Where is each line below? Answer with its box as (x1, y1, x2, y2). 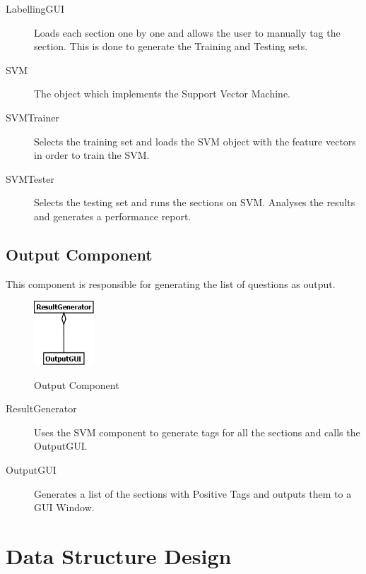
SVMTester (6, 171, 54, 186)
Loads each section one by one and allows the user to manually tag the (34, 25, 341, 40)
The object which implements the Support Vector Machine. (34, 86, 290, 101)
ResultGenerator (6, 401, 77, 416)
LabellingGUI (6, 1, 65, 16)
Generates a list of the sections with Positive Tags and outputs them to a (34, 486, 352, 501)
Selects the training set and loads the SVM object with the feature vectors (34, 133, 356, 148)
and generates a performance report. (34, 208, 191, 223)
